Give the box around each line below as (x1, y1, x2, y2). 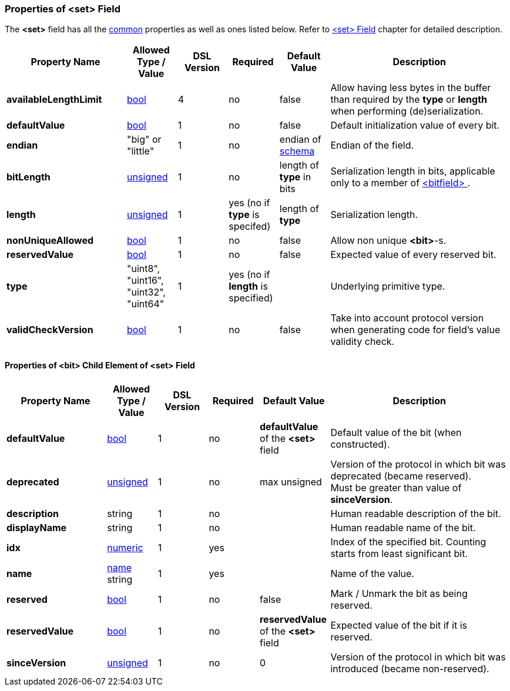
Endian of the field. (330, 139, 414, 152)
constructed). (330, 438, 390, 450)
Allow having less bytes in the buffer (330, 82, 491, 94)
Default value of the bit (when (330, 426, 462, 438)
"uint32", (127, 286, 166, 298)
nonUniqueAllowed (6, 234, 93, 247)
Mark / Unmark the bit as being (330, 587, 468, 599)
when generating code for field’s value (330, 324, 501, 336)
